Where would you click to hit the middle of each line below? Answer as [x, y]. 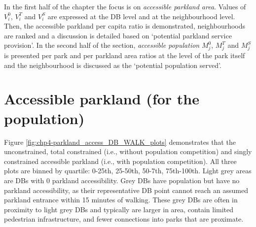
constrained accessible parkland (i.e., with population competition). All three [120, 161]
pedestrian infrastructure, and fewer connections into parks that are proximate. [124, 219]
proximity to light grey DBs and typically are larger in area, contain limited [119, 209]
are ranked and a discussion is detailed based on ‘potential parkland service [118, 35]
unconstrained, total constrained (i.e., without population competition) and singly [128, 151]
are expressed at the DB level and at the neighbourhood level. [141, 16]
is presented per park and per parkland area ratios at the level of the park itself [125, 55]
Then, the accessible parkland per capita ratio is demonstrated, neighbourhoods [125, 26]
